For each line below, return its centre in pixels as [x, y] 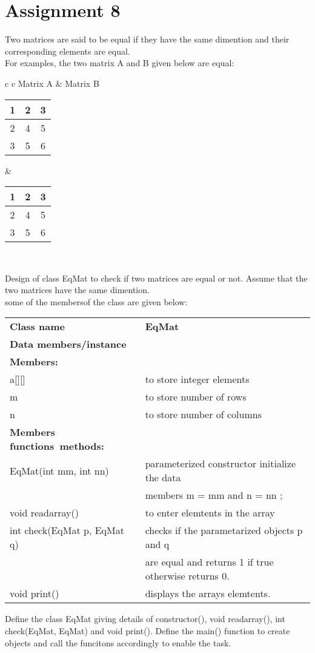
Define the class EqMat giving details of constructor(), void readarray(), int [145, 619]
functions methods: [57, 446]
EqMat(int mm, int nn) [59, 470]
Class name [37, 326]
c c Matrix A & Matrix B [52, 83]
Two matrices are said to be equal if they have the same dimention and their [147, 39]
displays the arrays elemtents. [208, 594]
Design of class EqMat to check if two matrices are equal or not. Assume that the [156, 278]
